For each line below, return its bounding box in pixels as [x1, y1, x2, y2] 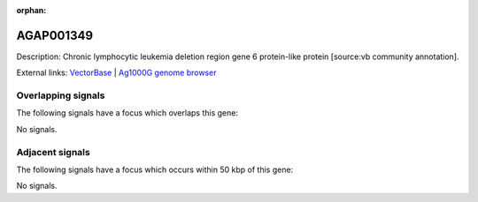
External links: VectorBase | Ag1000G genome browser [16, 67, 217, 79]
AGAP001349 [16, 27, 93, 43]
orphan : [16, 5, 47, 15]
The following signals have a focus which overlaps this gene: [16, 108, 239, 118]
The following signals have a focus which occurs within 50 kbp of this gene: [16, 164, 294, 175]
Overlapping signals [16, 89, 105, 101]
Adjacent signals [16, 146, 90, 158]
